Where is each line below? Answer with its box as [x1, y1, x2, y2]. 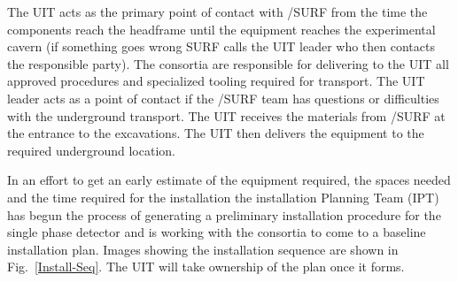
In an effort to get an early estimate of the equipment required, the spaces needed [7, 171, 451, 189]
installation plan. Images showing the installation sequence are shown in [7, 240, 399, 258]
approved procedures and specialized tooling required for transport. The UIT [7, 72, 425, 90]
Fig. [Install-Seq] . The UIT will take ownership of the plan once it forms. [7, 257, 405, 276]
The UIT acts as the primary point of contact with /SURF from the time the [7, 3, 428, 20]
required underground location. [7, 141, 175, 159]
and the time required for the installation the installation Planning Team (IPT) [7, 187, 439, 206]
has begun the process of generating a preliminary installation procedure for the [7, 205, 441, 224]
